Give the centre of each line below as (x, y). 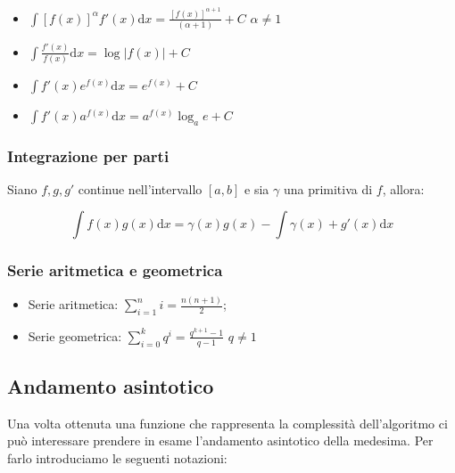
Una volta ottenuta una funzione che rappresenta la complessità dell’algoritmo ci (227, 423)
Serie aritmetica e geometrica (115, 270)
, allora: (403, 188)
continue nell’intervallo (140, 188)
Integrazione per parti (88, 155)
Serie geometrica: (75, 335)
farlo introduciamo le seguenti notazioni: (117, 458)
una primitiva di (328, 188)
